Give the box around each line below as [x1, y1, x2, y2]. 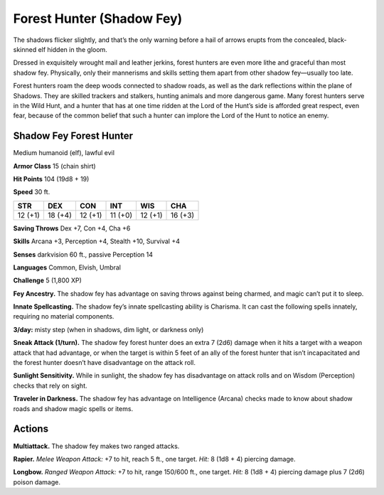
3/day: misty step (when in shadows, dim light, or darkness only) [13, 325, 204, 334]
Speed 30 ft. [13, 188, 50, 196]
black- [328, 36, 348, 44]
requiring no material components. [13, 312, 114, 321]
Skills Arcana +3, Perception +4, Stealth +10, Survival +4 [13, 237, 181, 245]
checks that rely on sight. [13, 381, 88, 390]
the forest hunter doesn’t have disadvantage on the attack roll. [13, 358, 196, 367]
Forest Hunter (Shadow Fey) [13, 11, 183, 26]
